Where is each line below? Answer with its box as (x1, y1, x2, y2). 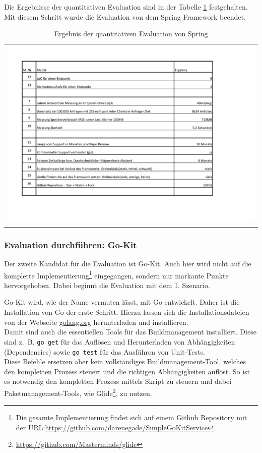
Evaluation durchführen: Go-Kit (4, 238, 137, 251)
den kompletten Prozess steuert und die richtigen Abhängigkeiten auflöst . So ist (4, 366, 250, 376)
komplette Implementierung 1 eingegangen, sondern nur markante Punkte (4, 268, 229, 280)
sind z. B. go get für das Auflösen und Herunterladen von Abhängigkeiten (4, 336, 235, 347)
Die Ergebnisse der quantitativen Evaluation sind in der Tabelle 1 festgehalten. (4, 2, 248, 12)
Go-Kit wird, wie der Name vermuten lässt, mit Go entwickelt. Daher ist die (4, 297, 240, 307)
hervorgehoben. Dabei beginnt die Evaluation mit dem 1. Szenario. (4, 279, 210, 290)
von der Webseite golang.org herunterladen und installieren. (4, 316, 188, 327)
